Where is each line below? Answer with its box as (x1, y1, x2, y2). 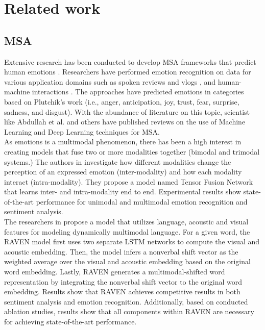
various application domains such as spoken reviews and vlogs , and (4, 76, 216, 87)
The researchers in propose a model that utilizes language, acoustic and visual (4, 216, 249, 227)
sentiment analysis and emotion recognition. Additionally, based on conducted (4, 296, 248, 307)
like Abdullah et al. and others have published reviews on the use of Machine (4, 116, 246, 127)
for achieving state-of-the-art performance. (4, 316, 137, 327)
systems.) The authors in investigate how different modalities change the (4, 156, 231, 167)
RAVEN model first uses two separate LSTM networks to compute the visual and (4, 236, 260, 247)
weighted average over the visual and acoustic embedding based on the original (4, 256, 251, 267)
